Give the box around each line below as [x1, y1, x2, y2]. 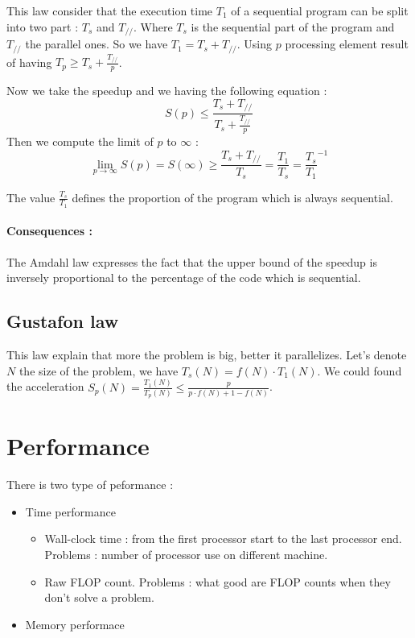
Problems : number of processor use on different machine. [44, 546, 328, 563]
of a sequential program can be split [231, 2, 409, 19]
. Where [134, 18, 173, 35]
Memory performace [25, 615, 125, 632]
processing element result [285, 35, 409, 52]
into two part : [6, 18, 79, 35]
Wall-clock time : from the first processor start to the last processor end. [44, 530, 402, 547]
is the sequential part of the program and [191, 18, 395, 35]
